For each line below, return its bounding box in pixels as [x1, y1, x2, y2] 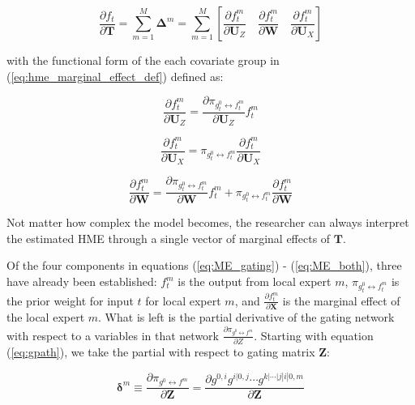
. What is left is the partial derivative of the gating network [98, 308, 395, 325]
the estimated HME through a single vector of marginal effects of [6, 229, 331, 246]
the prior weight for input [6, 292, 134, 309]
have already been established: [6, 273, 157, 289]
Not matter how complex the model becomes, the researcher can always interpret [6, 214, 409, 231]
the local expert [6, 308, 85, 325]
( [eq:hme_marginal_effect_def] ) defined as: [6, 67, 224, 84]
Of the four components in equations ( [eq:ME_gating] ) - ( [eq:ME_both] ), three [6, 257, 402, 274]
